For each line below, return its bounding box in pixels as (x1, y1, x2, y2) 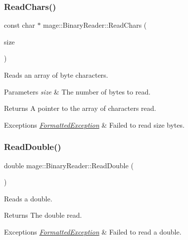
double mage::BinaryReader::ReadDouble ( (4, 160, 134, 170)
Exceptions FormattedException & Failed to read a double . (4, 226, 182, 237)
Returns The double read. (4, 210, 82, 220)
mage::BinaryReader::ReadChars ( (43, 20, 147, 30)
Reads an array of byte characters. (4, 70, 108, 80)
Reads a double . (4, 193, 52, 203)
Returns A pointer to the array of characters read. (4, 103, 156, 113)
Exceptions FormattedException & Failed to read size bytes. (4, 119, 185, 130)
